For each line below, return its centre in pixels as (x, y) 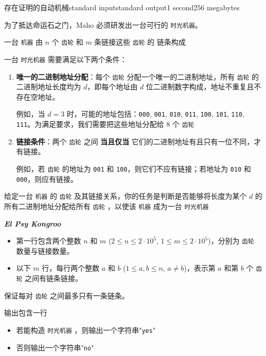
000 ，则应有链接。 (47, 179)
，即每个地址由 (112, 87)
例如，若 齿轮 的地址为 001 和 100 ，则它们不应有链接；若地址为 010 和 (134, 168)
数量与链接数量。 (45, 250)
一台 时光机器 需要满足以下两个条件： (65, 59)
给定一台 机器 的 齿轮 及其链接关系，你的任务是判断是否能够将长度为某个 (126, 196)
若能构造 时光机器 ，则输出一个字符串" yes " (86, 330)
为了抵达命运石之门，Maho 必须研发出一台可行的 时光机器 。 (103, 24)
